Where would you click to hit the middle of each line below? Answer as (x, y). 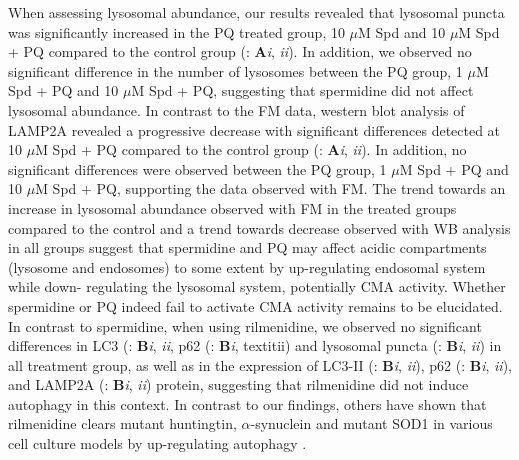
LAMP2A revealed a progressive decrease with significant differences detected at (254, 129)
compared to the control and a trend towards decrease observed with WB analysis (259, 227)
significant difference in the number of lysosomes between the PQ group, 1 (235, 70)
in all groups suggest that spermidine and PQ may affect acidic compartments (247, 247)
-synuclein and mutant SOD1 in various (371, 423)
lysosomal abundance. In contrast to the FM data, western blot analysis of (236, 109)
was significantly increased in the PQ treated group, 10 (176, 31)
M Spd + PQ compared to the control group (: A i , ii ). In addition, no (251, 149)
